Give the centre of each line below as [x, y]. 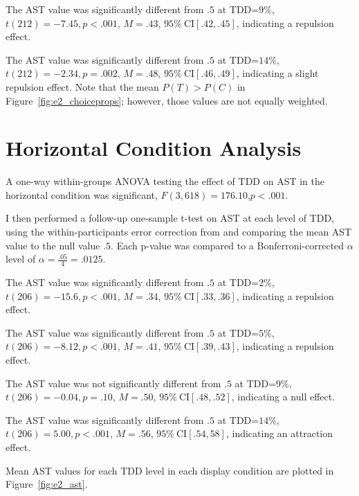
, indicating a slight [277, 73]
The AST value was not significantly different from [113, 383]
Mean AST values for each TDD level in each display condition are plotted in [170, 470]
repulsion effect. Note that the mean [82, 86]
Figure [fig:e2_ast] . [47, 484]
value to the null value [53, 245]
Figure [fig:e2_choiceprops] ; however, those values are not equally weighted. [167, 100]
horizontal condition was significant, [82, 194]
